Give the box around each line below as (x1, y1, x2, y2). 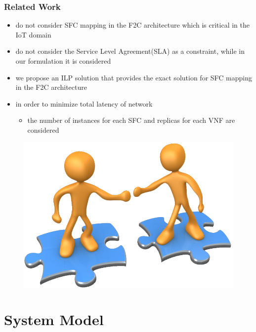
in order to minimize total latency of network (15, 98, 153, 109)
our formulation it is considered (15, 56, 111, 66)
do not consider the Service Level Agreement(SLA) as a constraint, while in (15, 46, 245, 56)
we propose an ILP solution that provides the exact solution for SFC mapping (15, 72, 252, 82)
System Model (4, 309, 104, 329)
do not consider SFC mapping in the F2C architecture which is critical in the (15, 20, 250, 30)
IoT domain (15, 29, 51, 39)
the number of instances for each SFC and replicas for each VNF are (27, 115, 235, 125)
